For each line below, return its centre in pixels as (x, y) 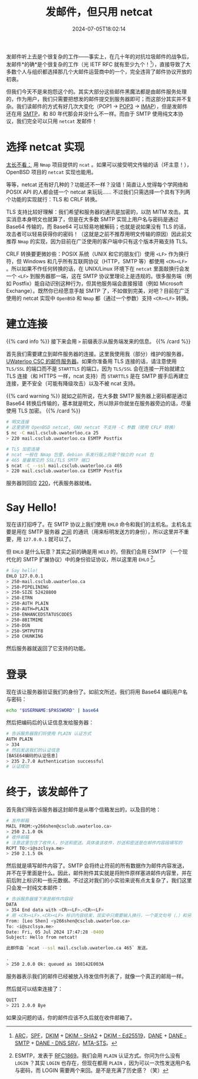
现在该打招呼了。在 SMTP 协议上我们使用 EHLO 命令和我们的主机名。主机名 (96, 524)
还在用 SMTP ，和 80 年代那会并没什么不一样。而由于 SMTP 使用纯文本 (92, 113)
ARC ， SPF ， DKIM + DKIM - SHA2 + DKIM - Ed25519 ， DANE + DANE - (100, 1035)
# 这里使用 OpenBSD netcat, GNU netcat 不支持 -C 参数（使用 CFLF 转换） (92, 428)
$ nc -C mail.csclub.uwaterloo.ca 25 (52, 433)
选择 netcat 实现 (45, 147)
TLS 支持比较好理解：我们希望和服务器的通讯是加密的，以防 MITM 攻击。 (95, 212)
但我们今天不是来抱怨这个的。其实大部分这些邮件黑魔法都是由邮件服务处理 (96, 91)
